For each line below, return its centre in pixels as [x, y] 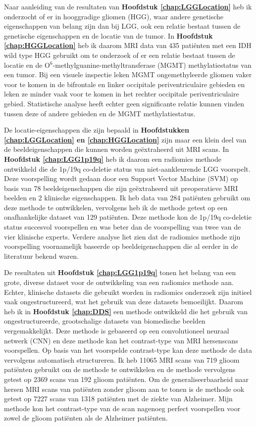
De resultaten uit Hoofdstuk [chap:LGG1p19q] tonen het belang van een [120, 272]
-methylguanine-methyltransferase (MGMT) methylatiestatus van [152, 65]
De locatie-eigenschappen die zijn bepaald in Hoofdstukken [97, 130]
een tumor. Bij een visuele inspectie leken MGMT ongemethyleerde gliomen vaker [128, 74]
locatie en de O [27, 65]
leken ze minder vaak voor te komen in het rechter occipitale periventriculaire [122, 94]
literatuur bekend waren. [42, 256]
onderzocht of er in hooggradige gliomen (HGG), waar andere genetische [114, 16]
